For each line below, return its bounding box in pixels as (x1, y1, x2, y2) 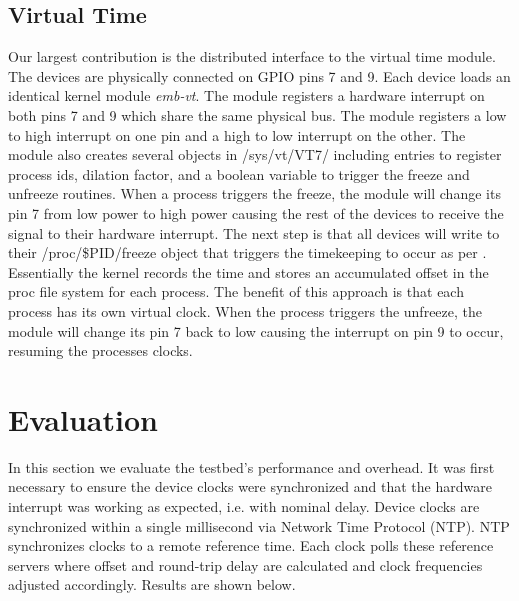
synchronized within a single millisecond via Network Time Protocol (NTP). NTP (8, 515, 510, 536)
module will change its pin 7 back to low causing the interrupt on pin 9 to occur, (8, 320, 504, 341)
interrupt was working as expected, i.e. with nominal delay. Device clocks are (8, 496, 480, 517)
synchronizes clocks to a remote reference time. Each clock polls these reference (8, 535, 494, 556)
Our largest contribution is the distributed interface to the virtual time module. (8, 46, 496, 67)
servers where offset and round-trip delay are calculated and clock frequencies (8, 554, 483, 575)
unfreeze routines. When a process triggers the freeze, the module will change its (8, 183, 501, 204)
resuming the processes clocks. (8, 340, 193, 361)
